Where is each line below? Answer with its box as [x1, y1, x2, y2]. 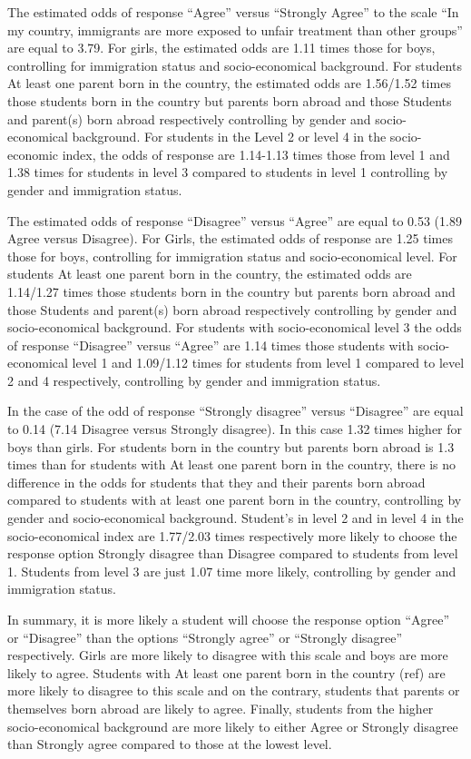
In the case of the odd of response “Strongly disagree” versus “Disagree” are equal [7, 401, 464, 420]
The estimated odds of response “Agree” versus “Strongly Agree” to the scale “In [7, 3, 459, 21]
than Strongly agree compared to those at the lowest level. [7, 734, 332, 754]
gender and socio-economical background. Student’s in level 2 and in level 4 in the [7, 508, 464, 527]
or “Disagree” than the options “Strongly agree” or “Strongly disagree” [7, 627, 403, 646]
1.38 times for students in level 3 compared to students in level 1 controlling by [7, 163, 448, 182]
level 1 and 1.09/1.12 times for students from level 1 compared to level [72, 353, 465, 372]
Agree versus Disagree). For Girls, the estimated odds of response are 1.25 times [7, 229, 454, 248]
